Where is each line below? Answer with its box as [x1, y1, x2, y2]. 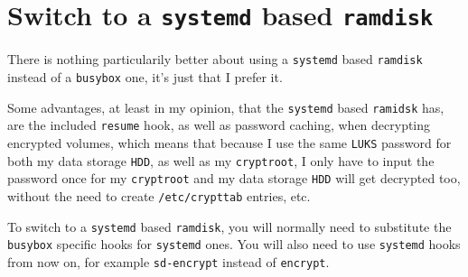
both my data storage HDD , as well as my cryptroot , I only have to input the [7, 151, 435, 170]
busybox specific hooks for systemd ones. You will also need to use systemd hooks [7, 235, 461, 254]
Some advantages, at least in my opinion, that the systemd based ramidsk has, [7, 97, 445, 116]
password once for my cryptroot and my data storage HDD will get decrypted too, [7, 169, 461, 188]
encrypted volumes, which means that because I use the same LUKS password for [7, 133, 452, 152]
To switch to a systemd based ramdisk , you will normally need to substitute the [7, 217, 452, 235]
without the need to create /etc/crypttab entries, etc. [7, 186, 311, 205]
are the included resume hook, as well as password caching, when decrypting [7, 115, 431, 134]
